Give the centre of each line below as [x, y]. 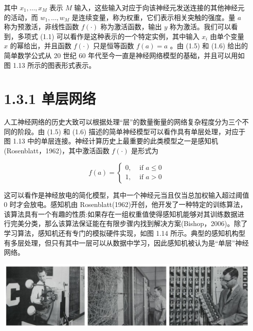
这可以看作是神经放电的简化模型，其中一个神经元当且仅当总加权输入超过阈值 [126, 195]
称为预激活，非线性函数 [41, 27]
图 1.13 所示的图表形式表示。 [50, 65]
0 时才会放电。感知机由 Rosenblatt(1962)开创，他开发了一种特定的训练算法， [126, 204]
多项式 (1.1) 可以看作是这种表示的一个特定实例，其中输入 [108, 36]
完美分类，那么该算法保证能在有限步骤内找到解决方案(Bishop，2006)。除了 [129, 223]
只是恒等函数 [114, 46]
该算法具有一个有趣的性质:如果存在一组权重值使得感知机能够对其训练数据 [121, 214]
